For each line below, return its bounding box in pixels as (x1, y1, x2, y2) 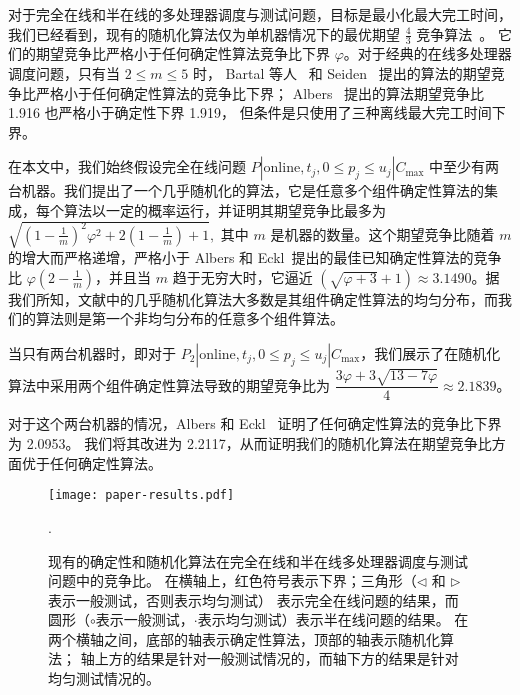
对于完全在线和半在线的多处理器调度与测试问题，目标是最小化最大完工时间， (8, 4, 512, 24)
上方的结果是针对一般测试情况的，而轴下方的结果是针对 (94, 648, 459, 669)
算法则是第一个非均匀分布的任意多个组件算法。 (35, 308, 344, 329)
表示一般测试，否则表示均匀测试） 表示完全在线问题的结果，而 (48, 589, 459, 610)
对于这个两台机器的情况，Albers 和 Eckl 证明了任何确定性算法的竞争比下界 (8, 413, 502, 434)
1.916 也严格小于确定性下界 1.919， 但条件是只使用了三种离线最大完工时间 (8, 102, 492, 123)
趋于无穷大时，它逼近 (172, 266, 313, 287)
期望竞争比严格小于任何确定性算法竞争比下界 (35, 43, 330, 64)
